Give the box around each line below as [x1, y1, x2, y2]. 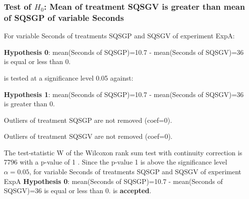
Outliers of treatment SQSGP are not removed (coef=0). [4, 115, 172, 125]
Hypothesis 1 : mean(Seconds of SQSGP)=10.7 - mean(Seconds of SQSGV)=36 [4, 89, 244, 99]
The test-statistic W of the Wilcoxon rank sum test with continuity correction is [4, 147, 243, 157]
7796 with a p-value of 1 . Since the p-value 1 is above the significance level [4, 157, 227, 167]
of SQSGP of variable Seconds [4, 11, 124, 23]
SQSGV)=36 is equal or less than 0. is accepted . [4, 185, 152, 196]
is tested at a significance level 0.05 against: [4, 72, 134, 83]
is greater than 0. [4, 99, 55, 109]
